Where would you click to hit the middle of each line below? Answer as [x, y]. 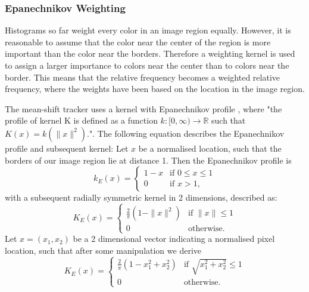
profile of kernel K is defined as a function [81, 120]
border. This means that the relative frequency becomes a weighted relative [142, 77]
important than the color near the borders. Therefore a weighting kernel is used [150, 53]
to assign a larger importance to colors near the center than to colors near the [147, 65]
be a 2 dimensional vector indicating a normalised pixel [174, 239]
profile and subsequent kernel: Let [67, 148]
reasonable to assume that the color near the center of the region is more [138, 42]
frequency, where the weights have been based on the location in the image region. [155, 89]
